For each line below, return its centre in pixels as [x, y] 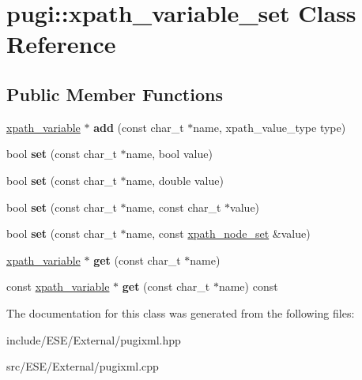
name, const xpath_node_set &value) [218, 233]
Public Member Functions [115, 94]
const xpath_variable [58, 286]
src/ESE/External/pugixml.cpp [83, 366]
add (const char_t [139, 127]
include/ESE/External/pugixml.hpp [94, 339]
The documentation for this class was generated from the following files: [181, 312]
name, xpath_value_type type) [270, 127]
